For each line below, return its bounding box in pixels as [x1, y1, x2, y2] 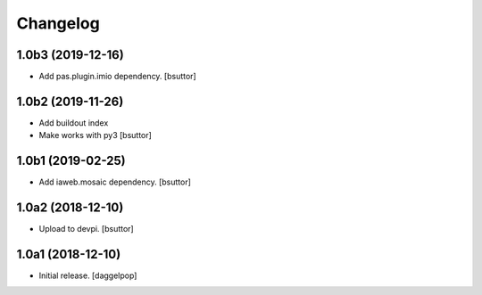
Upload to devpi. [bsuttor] [38, 224, 134, 234]
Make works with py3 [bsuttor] [38, 130, 152, 141]
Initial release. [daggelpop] [38, 270, 137, 281]
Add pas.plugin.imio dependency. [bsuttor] [38, 71, 196, 82]
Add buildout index [38, 117, 109, 128]
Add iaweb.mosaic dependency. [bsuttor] [38, 176, 192, 187]
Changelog [16, 13, 100, 33]
